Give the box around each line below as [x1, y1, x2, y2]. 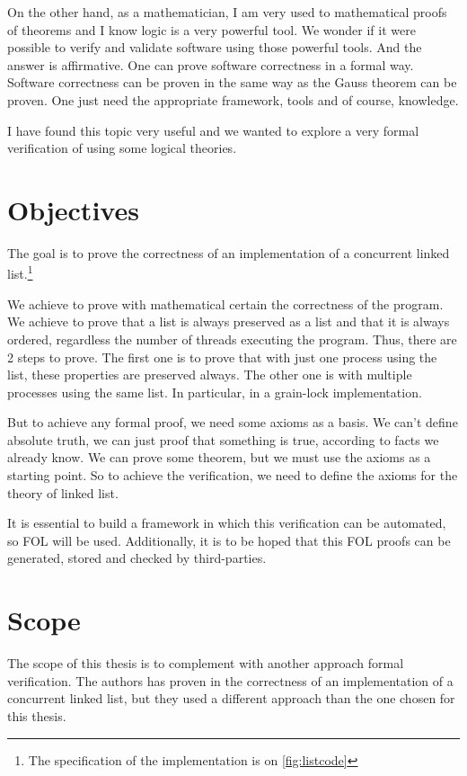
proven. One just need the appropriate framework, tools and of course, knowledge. [7, 90, 459, 109]
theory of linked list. [7, 483, 119, 502]
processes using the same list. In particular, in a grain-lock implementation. [7, 382, 422, 401]
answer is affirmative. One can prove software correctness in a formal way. [7, 55, 414, 74]
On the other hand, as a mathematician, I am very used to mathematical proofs [7, 3, 447, 21]
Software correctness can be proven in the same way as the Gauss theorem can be [7, 73, 457, 92]
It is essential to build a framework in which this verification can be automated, [7, 513, 446, 532]
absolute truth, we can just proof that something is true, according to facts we [7, 430, 439, 449]
